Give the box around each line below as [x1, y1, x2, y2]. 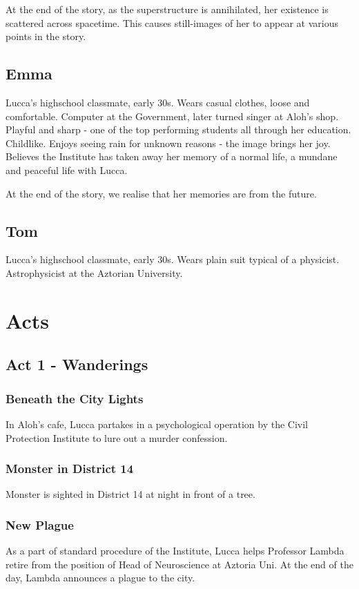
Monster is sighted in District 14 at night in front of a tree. [6, 487, 255, 501]
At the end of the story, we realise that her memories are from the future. [6, 186, 317, 200]
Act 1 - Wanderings [6, 354, 148, 375]
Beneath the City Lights [6, 389, 144, 407]
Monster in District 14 [6, 460, 134, 477]
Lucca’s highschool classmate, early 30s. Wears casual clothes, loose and [6, 95, 310, 109]
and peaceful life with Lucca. [6, 162, 128, 177]
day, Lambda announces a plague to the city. [6, 570, 195, 585]
